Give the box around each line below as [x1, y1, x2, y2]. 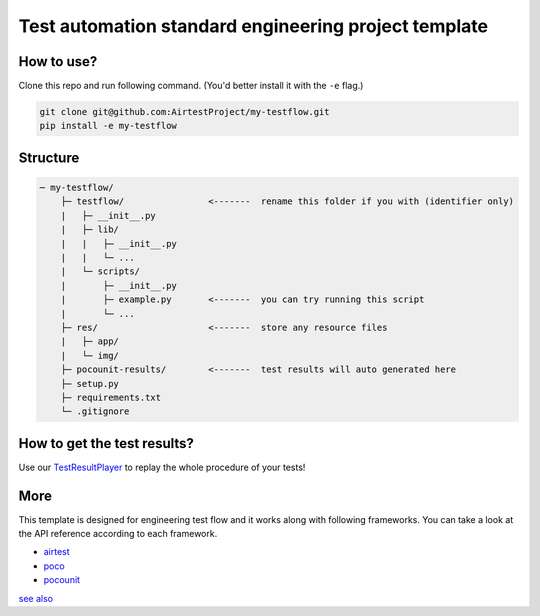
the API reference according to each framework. [18, 528, 218, 540]
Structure [18, 149, 80, 166]
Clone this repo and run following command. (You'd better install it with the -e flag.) [18, 80, 364, 92]
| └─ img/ [60, 350, 120, 361]
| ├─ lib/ [60, 224, 120, 235]
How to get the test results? [18, 435, 195, 452]
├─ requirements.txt [60, 391, 162, 403]
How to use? [18, 53, 98, 70]
